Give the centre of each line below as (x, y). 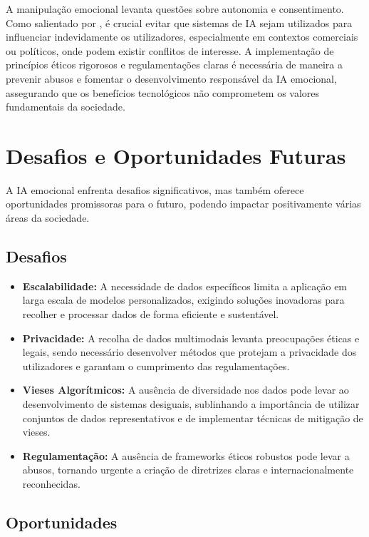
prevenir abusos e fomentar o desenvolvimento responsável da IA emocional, (171, 78)
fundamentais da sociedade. (66, 107)
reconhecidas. (51, 483)
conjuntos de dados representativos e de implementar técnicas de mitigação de (193, 418)
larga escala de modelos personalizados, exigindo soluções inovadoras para (183, 300)
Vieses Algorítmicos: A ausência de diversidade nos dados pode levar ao (186, 390)
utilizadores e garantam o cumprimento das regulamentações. (156, 365)
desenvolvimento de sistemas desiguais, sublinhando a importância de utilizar (191, 404)
